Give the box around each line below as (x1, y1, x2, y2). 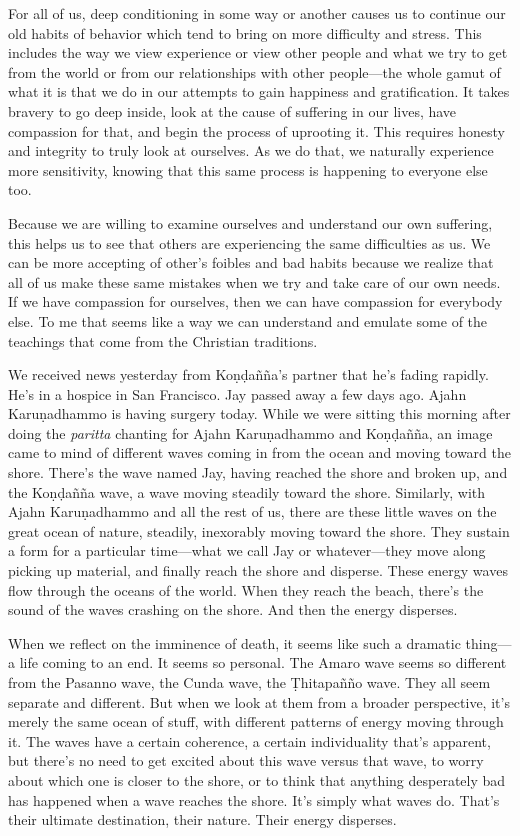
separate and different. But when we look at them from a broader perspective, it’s (8, 691, 510, 712)
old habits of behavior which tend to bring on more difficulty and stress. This (8, 22, 482, 43)
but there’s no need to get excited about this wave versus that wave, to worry (8, 750, 484, 771)
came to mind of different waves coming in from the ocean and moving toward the (8, 442, 511, 463)
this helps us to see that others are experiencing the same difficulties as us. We (8, 232, 491, 253)
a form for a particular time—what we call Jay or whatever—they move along (8, 540, 486, 561)
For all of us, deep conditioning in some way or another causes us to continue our (8, 3, 506, 23)
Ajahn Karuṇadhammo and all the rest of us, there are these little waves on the (8, 501, 497, 522)
